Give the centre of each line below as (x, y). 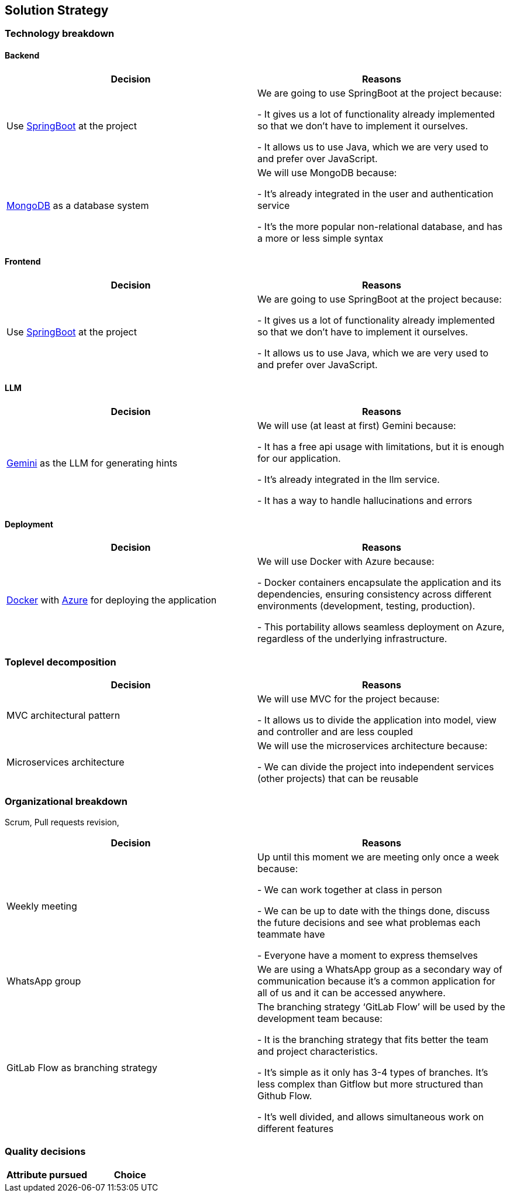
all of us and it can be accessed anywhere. (352, 992)
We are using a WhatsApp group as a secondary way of (380, 969)
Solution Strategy (57, 10)
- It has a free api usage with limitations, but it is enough (381, 447)
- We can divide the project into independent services (376, 767)
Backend (22, 56)
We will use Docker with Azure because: (346, 562)
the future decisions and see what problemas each (369, 922)
